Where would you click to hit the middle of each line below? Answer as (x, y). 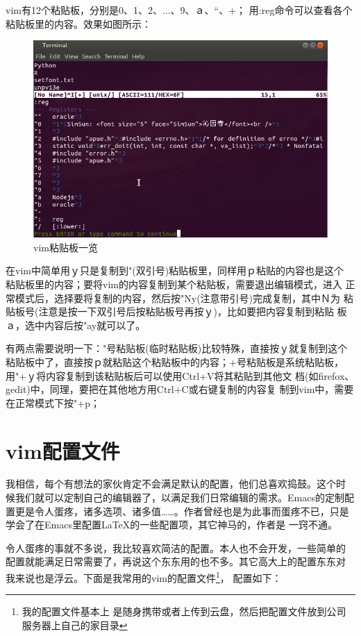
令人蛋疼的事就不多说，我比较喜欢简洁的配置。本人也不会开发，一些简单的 (176, 547)
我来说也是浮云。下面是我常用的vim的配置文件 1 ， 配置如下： (144, 577)
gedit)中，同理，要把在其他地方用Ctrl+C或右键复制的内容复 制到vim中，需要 (180, 389)
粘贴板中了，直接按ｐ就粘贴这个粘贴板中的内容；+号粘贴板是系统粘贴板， (175, 361)
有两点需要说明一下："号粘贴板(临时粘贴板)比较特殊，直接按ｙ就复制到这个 (177, 348)
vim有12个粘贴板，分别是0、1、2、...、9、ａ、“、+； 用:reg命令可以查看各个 (179, 10)
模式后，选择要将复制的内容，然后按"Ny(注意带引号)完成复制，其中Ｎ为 (178, 298)
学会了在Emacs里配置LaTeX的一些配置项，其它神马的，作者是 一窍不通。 (171, 525)
